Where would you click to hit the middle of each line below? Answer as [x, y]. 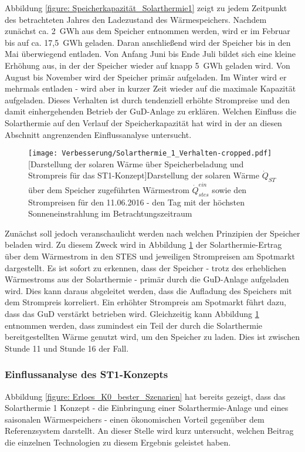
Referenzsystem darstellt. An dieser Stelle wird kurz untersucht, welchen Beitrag [149, 431]
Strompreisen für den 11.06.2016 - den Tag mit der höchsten [136, 202]
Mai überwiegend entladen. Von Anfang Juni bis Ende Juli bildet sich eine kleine [150, 54]
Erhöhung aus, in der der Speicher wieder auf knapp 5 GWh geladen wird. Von [148, 65]
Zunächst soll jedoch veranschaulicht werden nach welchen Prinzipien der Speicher [152, 233]
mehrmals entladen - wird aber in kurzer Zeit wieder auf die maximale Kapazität [150, 88]
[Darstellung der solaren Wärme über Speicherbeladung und [136, 163]
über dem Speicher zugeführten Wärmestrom [109, 189]
